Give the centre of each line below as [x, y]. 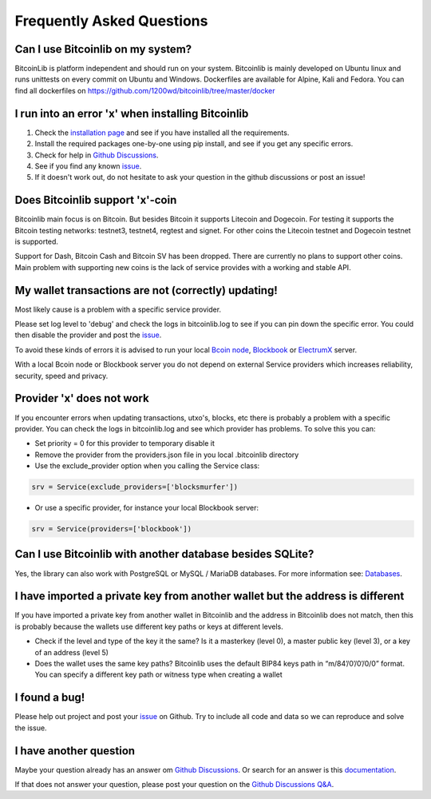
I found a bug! [50, 698]
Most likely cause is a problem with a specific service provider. [118, 309]
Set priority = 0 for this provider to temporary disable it [125, 443]
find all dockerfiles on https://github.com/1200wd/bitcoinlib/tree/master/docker [145, 90]
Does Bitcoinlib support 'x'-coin [96, 200]
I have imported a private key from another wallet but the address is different [210, 596]
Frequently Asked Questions [111, 21]
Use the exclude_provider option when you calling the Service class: [147, 466]
